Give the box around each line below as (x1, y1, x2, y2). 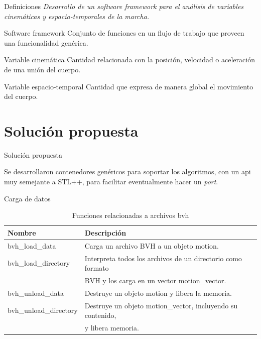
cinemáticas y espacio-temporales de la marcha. (4, 11, 150, 21)
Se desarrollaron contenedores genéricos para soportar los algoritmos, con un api (4, 166, 251, 177)
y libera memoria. (84, 322, 139, 333)
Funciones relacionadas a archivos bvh (72, 210, 189, 220)
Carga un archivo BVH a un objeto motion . (84, 240, 219, 251)
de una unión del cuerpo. (4, 64, 81, 74)
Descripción (84, 227, 126, 238)
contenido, (84, 310, 116, 320)
